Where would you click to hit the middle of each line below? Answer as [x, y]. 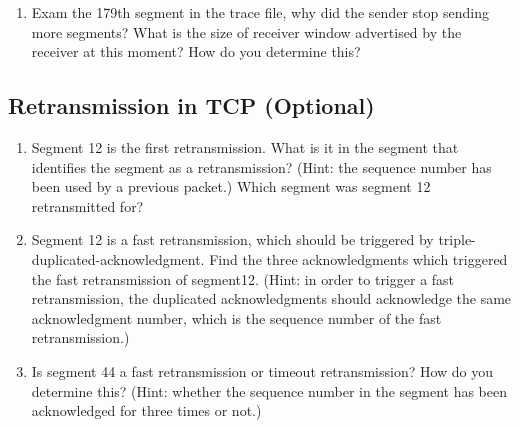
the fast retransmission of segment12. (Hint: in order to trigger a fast [243, 278]
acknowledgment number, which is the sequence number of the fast [236, 317]
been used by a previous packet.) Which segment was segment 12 [231, 186]
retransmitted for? [87, 205]
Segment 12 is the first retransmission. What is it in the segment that [245, 146]
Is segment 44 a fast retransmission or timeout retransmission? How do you [262, 370]
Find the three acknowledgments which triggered [358, 258]
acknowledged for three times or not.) [146, 410]
